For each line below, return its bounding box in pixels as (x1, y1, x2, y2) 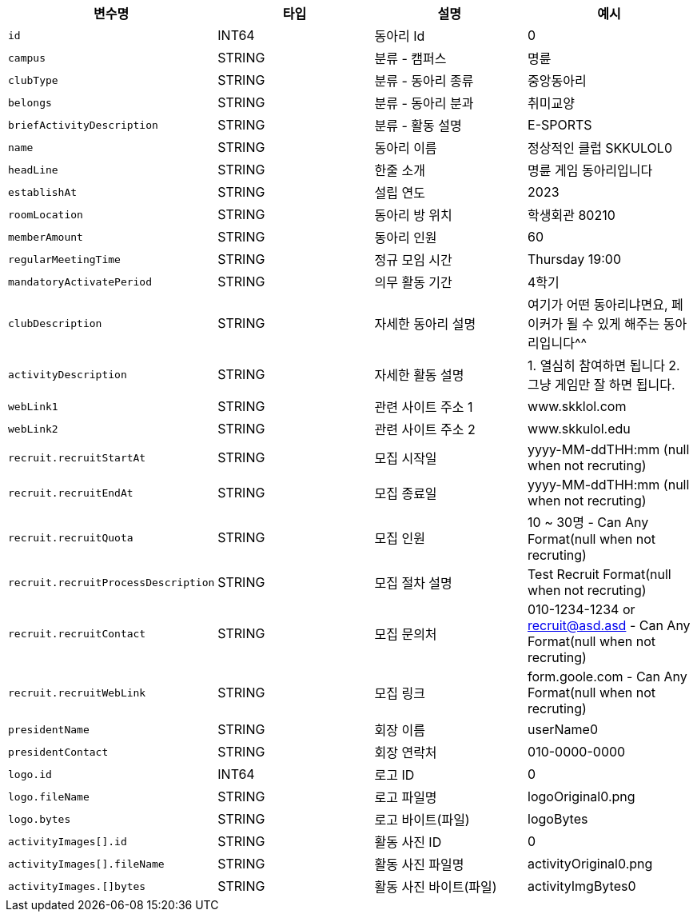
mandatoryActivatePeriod (8, 275, 153, 288)
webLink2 (8, 422, 58, 435)
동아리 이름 (374, 140, 437, 156)
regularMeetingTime (8, 253, 121, 265)
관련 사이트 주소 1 (374, 399, 473, 415)
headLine (8, 163, 58, 176)
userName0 (528, 721, 599, 737)
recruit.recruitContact (8, 627, 146, 640)
